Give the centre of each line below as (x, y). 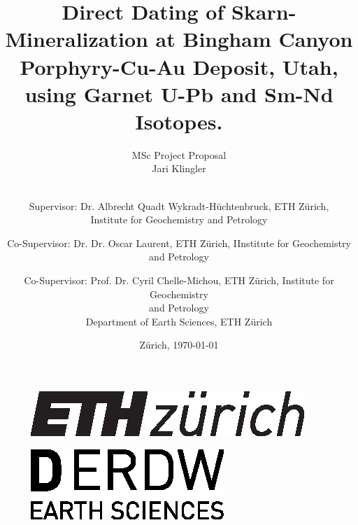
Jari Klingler (179, 168)
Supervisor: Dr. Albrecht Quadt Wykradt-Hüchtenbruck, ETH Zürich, (179, 205)
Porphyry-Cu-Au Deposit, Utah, (179, 66)
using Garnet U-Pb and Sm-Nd (179, 93)
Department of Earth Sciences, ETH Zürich (179, 321)
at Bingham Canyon (254, 39)
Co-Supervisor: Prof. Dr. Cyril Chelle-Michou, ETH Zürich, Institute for (179, 280)
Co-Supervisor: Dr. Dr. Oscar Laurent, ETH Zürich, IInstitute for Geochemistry (179, 243)
